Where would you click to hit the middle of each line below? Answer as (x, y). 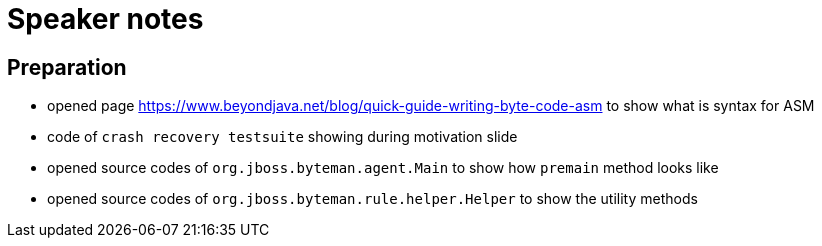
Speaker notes (105, 19)
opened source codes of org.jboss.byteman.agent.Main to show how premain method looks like (383, 168)
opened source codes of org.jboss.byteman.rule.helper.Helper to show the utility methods (372, 199)
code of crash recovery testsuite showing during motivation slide (282, 137)
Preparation (67, 67)
